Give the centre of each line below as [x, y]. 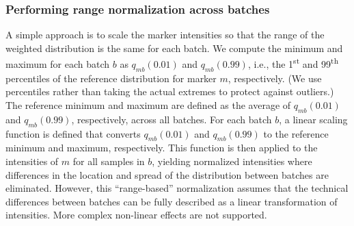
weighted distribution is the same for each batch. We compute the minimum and [174, 48]
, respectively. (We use [275, 78]
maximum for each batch [58, 64]
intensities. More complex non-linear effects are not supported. [136, 215]
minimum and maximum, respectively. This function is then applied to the [162, 148]
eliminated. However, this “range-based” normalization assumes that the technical [177, 188]
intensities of [32, 161]
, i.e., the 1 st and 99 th [293, 63]
